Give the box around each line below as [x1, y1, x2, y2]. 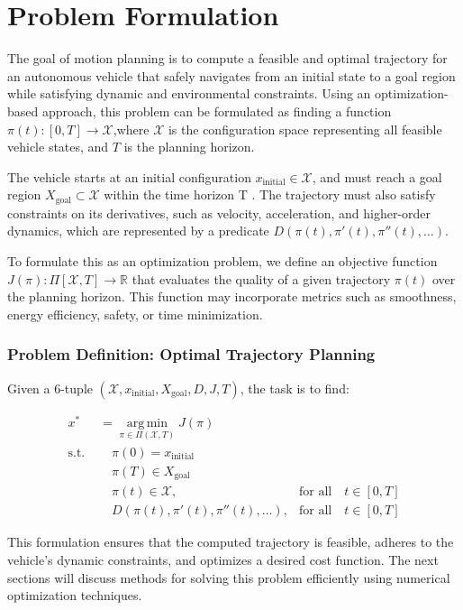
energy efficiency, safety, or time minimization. [7, 304, 263, 323]
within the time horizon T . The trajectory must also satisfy [104, 185, 436, 204]
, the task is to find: [240, 378, 350, 397]
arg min [126, 416, 168, 430]
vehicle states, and [7, 137, 109, 156]
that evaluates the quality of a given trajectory [132, 269, 391, 288]
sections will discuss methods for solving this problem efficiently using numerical [7, 568, 450, 587]
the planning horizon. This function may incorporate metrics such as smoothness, [7, 287, 457, 306]
